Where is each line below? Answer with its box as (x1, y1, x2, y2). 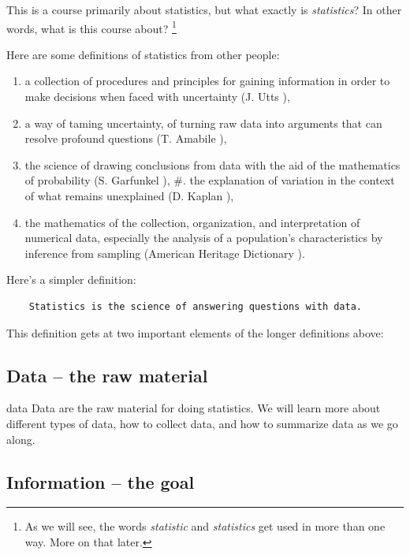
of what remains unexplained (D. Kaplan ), (24, 188, 234, 203)
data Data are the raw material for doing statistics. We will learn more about (6, 400, 381, 416)
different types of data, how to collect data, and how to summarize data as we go (6, 415, 398, 431)
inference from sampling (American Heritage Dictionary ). (24, 244, 305, 261)
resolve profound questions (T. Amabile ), (24, 130, 227, 147)
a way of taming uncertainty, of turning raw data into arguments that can (24, 114, 382, 131)
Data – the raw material (6, 363, 208, 387)
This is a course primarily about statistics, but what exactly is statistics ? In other (6, 2, 402, 17)
